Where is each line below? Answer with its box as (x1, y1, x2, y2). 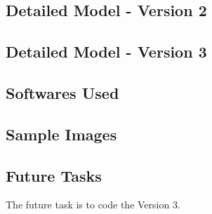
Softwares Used (6, 81, 119, 103)
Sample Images (6, 123, 117, 145)
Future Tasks (6, 164, 102, 186)
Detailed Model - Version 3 (6, 41, 207, 62)
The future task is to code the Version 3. (6, 197, 180, 212)
